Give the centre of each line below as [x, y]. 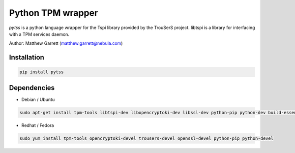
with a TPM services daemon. [39, 34]
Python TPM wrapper [54, 13]
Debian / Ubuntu [38, 99]
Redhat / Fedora [38, 125]
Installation [27, 57]
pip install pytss [42, 72]
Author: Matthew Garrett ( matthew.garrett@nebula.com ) [66, 43]
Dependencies [32, 88]
